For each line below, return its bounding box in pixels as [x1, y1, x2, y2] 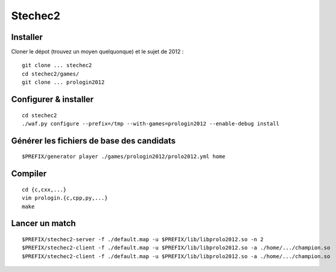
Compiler [11, 169, 47, 179]
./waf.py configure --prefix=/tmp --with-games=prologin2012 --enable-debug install [22, 121, 280, 127]
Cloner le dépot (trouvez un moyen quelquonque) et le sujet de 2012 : [11, 48, 184, 55]
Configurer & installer [11, 94, 94, 105]
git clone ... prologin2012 [22, 79, 105, 86]
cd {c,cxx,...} [22, 186, 67, 193]
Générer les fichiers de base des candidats [11, 136, 176, 146]
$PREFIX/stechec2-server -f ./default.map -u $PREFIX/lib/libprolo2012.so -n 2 [22, 236, 264, 243]
